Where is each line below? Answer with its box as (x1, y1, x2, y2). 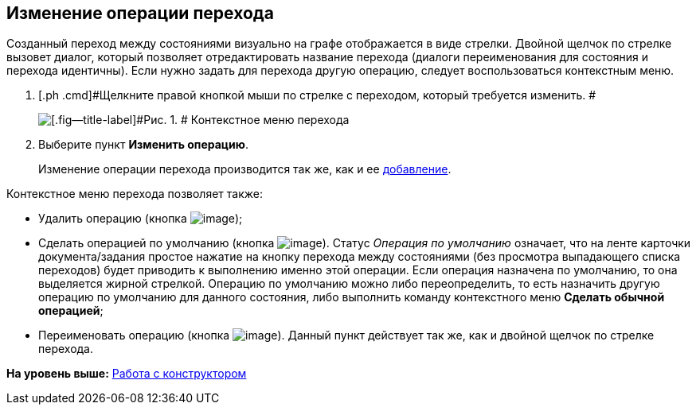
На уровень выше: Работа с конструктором (6, 366, 247, 381)
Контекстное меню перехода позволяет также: (6, 187, 263, 201)
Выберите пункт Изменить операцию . (38, 138, 248, 152)
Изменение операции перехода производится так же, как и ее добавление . (38, 162, 452, 176)
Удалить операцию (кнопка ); (38, 211, 243, 226)
